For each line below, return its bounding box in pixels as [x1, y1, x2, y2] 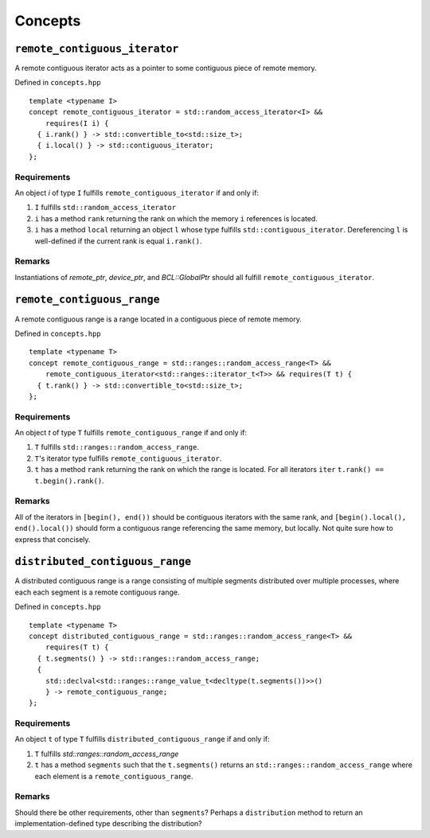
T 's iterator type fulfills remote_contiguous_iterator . [34, 454, 222, 463]
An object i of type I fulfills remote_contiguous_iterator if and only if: [14, 188, 259, 197]
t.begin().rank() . [34, 476, 104, 485]
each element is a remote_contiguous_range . [34, 771, 193, 781]
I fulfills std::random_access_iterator [34, 203, 177, 212]
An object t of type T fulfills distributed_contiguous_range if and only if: [14, 735, 270, 744]
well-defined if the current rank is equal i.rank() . [34, 236, 202, 246]
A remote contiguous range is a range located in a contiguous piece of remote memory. [14, 314, 302, 324]
